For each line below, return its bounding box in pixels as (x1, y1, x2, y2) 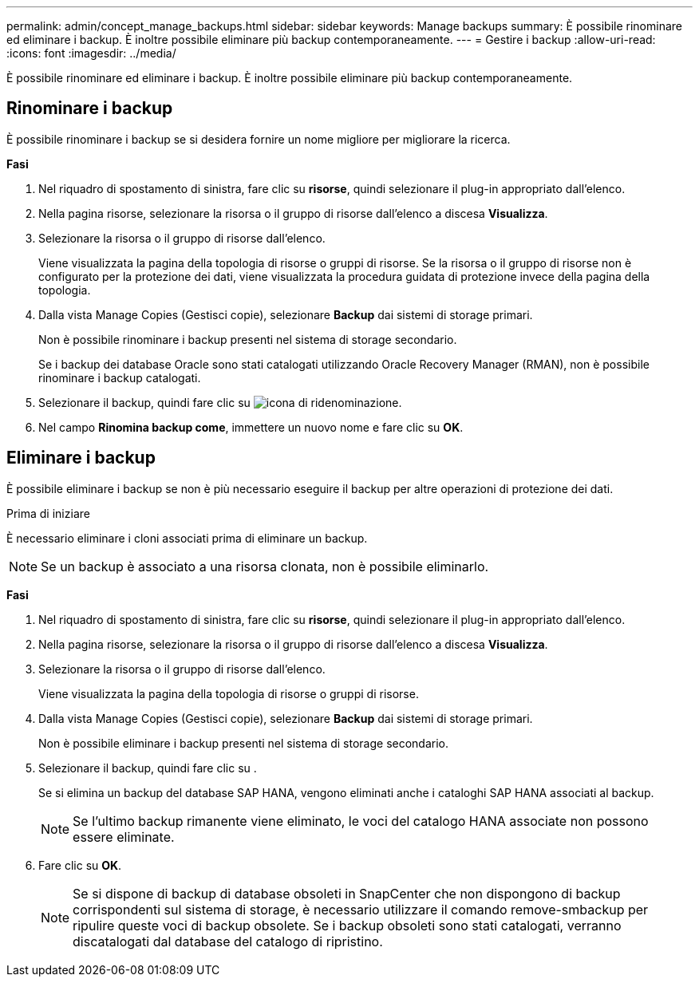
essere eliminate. (73, 828, 175, 845)
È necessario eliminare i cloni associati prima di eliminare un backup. (6, 531, 368, 545)
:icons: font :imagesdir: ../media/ (6, 46, 176, 60)
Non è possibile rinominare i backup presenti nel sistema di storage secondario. (38, 332, 457, 346)
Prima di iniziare (6, 506, 90, 520)
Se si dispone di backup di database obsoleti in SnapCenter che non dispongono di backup (73, 885, 621, 902)
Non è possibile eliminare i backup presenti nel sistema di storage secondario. (38, 736, 449, 750)
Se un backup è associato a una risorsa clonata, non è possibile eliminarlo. (41, 558, 489, 574)
